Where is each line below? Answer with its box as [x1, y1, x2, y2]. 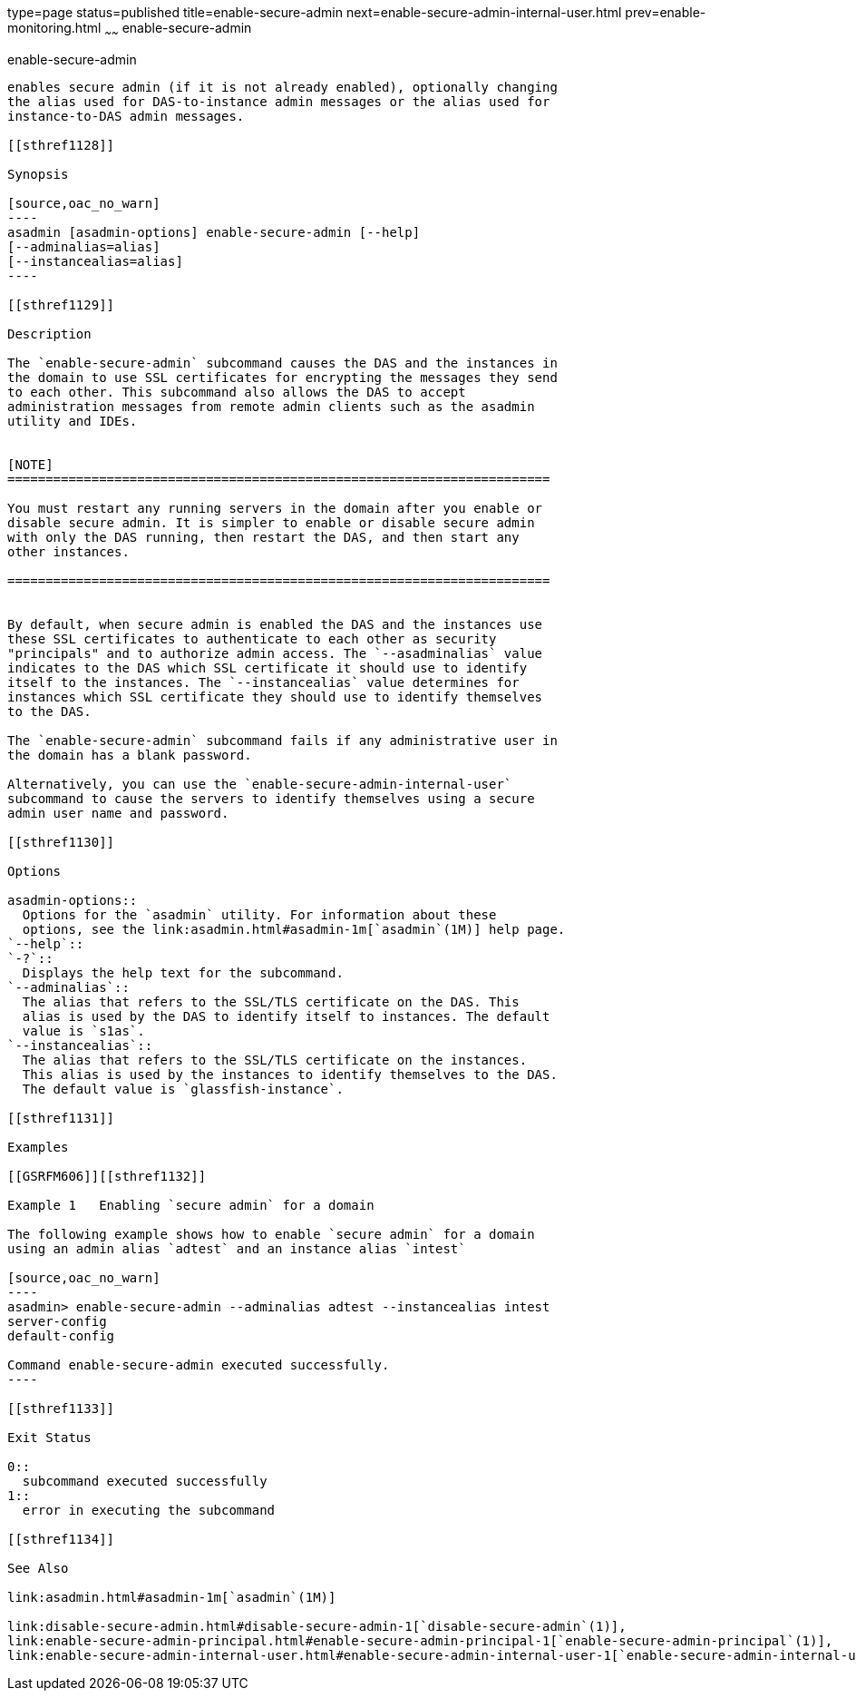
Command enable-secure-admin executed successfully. [7, 1357, 390, 1372]
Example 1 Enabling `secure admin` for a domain [7, 1197, 374, 1212]
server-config [7, 1313, 107, 1329]
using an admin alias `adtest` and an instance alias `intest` [7, 1241, 466, 1256]
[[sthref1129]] [7, 297, 115, 312]
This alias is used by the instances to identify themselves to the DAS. [22, 1066, 558, 1082]
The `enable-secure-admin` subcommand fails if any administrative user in [7, 732, 558, 748]
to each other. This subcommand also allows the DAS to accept [7, 384, 466, 399]
